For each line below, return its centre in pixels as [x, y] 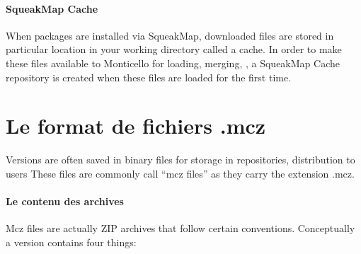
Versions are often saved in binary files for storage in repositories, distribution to [180, 160]
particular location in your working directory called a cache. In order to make [174, 49]
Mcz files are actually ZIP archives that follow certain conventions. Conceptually [180, 228]
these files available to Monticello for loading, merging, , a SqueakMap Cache [173, 63]
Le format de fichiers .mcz [136, 126]
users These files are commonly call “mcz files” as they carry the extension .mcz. [180, 173]
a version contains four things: [71, 242]
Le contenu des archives [65, 201]
